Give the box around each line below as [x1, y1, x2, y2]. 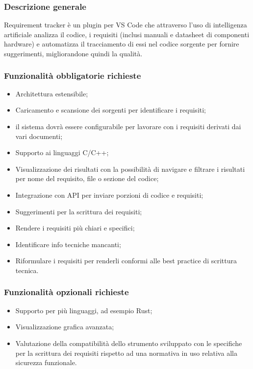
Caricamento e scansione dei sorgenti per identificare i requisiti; [15, 105, 206, 115]
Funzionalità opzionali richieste [4, 286, 129, 298]
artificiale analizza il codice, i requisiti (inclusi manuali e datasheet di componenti [4, 29, 250, 39]
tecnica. [15, 265, 39, 275]
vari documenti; [15, 131, 63, 141]
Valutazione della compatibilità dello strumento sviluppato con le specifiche [15, 338, 242, 348]
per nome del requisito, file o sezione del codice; [15, 173, 159, 184]
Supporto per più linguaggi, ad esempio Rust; [15, 305, 152, 315]
